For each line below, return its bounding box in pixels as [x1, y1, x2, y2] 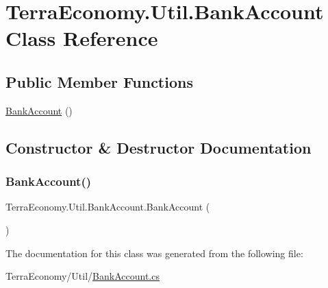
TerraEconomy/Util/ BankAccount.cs [5, 269, 160, 283]
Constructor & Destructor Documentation [5, 136, 312, 158]
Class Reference [5, 24, 158, 52]
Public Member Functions [5, 71, 193, 92]
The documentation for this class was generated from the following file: [5, 245, 303, 260]
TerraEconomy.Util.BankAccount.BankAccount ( [5, 200, 210, 214]
